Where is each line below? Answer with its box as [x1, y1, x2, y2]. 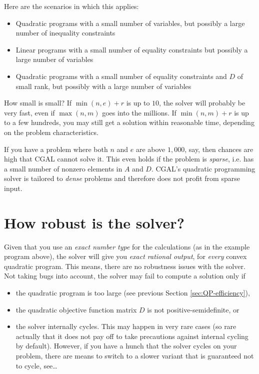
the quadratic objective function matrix [15, 304, 137, 314]
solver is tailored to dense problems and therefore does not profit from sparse [4, 173, 240, 183]
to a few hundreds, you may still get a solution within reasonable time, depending [4, 117, 254, 127]
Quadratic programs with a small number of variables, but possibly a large [15, 17, 245, 28]
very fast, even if [4, 107, 55, 117]
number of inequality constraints [15, 27, 115, 38]
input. [4, 182, 22, 193]
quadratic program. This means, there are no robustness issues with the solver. [4, 260, 245, 271]
